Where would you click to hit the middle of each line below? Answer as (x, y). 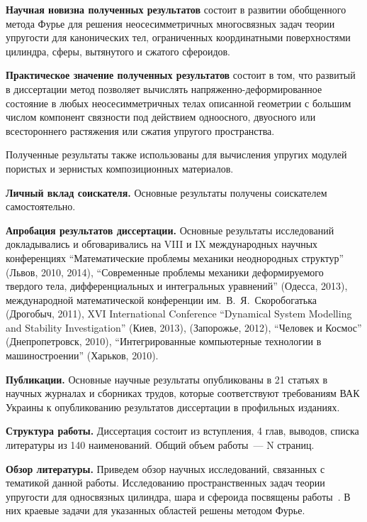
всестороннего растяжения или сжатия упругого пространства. (140, 130)
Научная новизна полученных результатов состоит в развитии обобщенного (176, 9)
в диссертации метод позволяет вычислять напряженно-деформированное (164, 88)
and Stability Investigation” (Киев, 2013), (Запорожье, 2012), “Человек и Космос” (184, 327)
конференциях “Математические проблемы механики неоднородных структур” (175, 257)
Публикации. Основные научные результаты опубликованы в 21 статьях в (167, 379)
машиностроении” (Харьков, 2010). (82, 355)
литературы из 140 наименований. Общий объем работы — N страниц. (160, 445)
